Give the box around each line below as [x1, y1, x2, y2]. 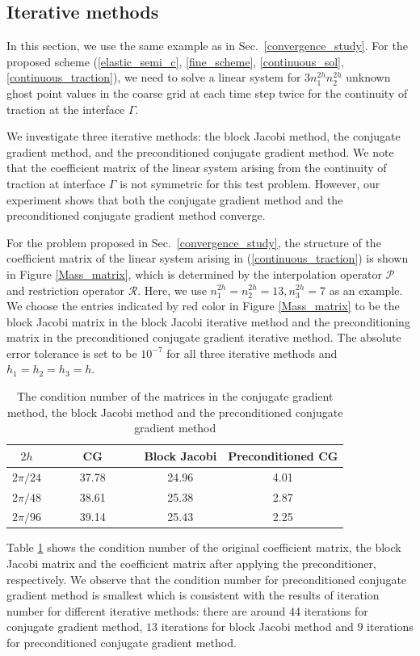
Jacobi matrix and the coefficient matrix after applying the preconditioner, [6, 555, 376, 572]
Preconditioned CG [228, 447, 338, 464]
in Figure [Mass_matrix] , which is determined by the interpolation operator [6, 265, 383, 282]
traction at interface [6, 175, 106, 191]
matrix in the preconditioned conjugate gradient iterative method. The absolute [6, 329, 401, 346]
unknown [346, 69, 391, 86]
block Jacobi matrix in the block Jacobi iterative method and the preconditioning [6, 313, 410, 330]
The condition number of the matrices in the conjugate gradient [17, 388, 334, 405]
